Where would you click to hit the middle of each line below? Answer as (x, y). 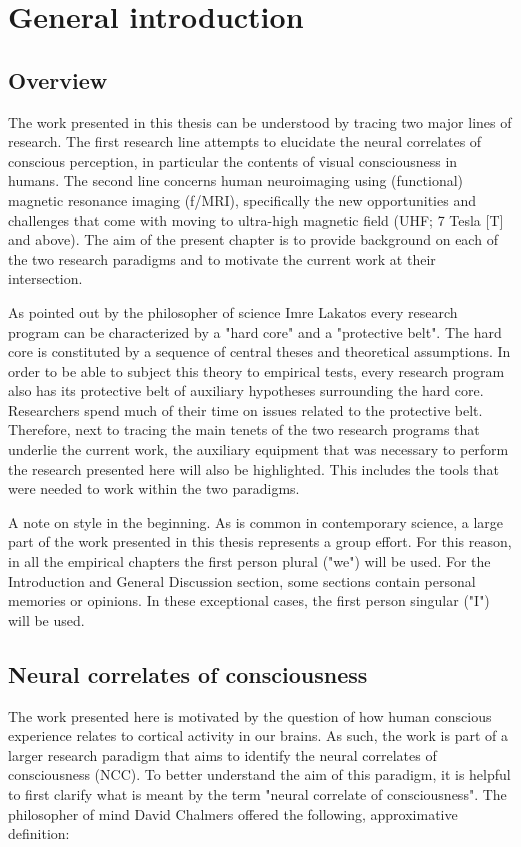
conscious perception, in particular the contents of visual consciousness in (233, 160)
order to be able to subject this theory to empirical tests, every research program (256, 370)
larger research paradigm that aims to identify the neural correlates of (222, 754)
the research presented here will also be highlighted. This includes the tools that (253, 468)
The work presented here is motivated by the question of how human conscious (250, 715)
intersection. (45, 278)
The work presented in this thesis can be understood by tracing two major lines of (260, 121)
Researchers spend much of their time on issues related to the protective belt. (245, 409)
